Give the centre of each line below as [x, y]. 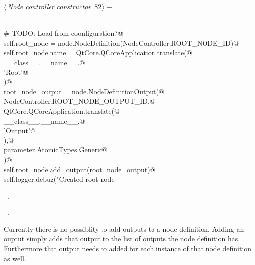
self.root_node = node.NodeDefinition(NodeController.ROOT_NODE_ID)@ [122, 42]
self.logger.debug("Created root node [59, 179]
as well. [15, 258]
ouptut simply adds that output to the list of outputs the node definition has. [122, 238]
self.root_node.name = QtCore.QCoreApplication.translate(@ [98, 52]
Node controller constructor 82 [54, 6]
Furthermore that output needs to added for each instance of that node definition [128, 248]
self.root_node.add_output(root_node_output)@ [80, 169]
